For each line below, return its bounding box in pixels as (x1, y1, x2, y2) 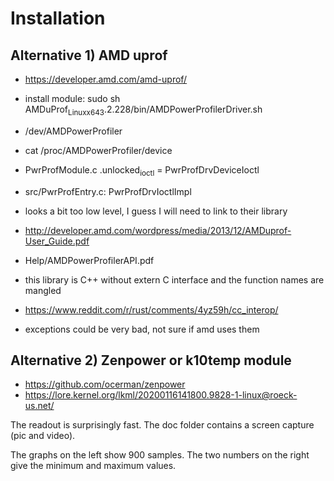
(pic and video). (10, 430, 76, 442)
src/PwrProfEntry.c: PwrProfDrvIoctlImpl (24, 185, 192, 197)
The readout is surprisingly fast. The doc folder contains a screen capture (10, 419, 315, 431)
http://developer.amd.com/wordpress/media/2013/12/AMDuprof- (24, 224, 292, 236)
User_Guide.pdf (24, 235, 90, 247)
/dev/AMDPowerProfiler (24, 125, 123, 137)
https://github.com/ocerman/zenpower (24, 378, 186, 391)
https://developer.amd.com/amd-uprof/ (24, 73, 188, 85)
